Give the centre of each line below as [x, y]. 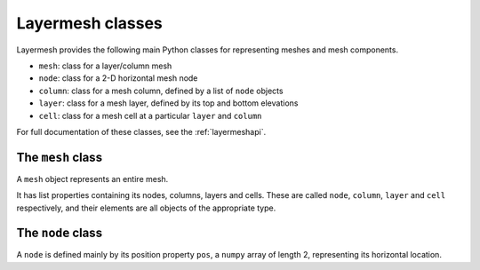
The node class [59, 233]
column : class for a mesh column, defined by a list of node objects [161, 91]
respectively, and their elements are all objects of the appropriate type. [146, 208]
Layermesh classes [90, 23]
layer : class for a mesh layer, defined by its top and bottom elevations [168, 103]
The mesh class [59, 157]
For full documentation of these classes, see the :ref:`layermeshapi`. [141, 131]
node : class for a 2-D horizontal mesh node [118, 78]
